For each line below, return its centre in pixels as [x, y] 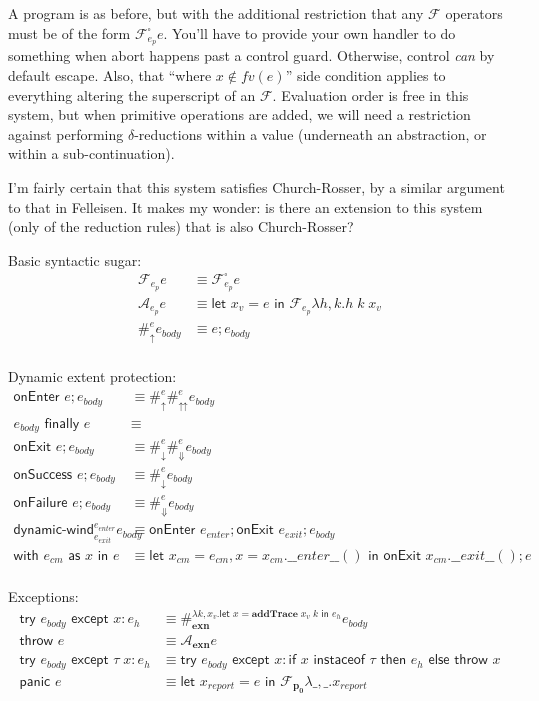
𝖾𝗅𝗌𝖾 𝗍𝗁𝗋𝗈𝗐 [458, 660]
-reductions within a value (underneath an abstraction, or [310, 133]
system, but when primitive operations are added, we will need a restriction [239, 114]
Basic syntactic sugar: [75, 259]
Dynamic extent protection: [92, 376]
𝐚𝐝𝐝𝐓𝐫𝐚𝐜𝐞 [274, 613]
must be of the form [69, 32]
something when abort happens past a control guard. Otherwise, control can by [251, 55]
